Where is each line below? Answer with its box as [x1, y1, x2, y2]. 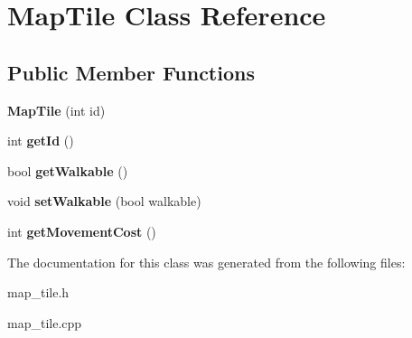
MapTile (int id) [7, 100, 106, 119]
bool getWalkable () [7, 161, 128, 180]
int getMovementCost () [7, 221, 156, 240]
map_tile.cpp [7, 313, 82, 332]
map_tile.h [7, 283, 70, 302]
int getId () [7, 131, 74, 150]
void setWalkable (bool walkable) [7, 192, 201, 211]
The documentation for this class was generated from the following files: [7, 252, 406, 271]
